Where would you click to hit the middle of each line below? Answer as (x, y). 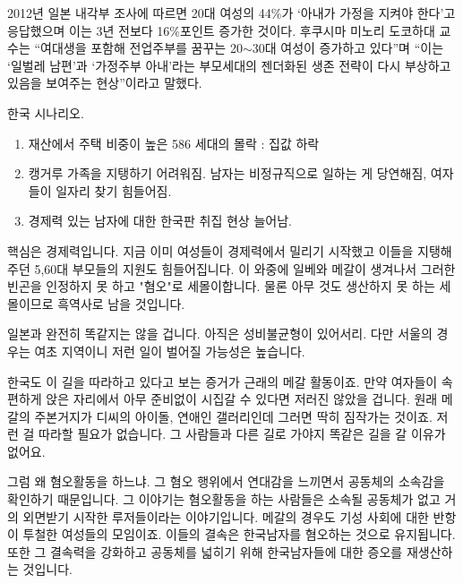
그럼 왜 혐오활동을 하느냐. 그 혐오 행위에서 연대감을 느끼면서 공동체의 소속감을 (226, 481)
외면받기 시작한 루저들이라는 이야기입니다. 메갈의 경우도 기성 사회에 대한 (226, 516)
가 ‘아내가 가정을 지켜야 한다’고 (369, 13)
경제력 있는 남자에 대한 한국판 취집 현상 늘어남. (160, 221)
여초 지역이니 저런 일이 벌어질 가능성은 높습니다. (170, 351)
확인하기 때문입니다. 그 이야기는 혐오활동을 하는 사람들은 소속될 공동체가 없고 (224, 499)
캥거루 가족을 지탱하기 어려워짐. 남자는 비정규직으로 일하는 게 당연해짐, (227, 173)
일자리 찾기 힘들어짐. (114, 190)
